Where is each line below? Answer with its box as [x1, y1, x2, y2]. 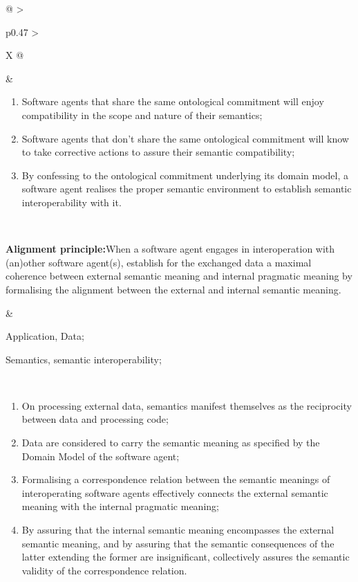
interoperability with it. [21, 194, 122, 209]
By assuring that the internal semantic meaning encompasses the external [21, 522, 335, 537]
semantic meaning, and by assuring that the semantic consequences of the [21, 536, 335, 550]
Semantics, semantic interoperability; [6, 352, 162, 366]
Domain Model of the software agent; [21, 448, 180, 463]
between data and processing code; [21, 412, 169, 426]
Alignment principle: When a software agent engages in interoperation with [6, 242, 335, 256]
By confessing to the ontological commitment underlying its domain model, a [21, 167, 348, 182]
